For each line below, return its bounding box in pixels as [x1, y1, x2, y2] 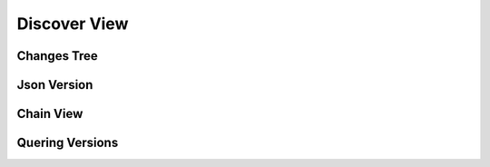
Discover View [16, 14, 129, 34]
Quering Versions [16, 135, 119, 151]
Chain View [16, 106, 83, 122]
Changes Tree [16, 48, 99, 64]
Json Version [16, 77, 93, 93]
